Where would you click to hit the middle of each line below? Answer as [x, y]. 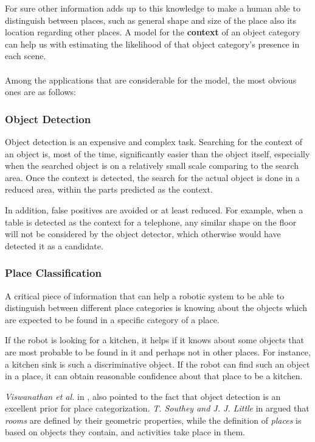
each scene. [26, 56]
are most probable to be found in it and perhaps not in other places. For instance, [158, 351]
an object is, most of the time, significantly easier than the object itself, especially [157, 153]
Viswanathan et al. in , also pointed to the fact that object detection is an [143, 396]
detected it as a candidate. [54, 245]
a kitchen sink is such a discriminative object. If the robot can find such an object [157, 364]
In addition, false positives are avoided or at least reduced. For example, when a [154, 209]
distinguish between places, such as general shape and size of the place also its [151, 20]
